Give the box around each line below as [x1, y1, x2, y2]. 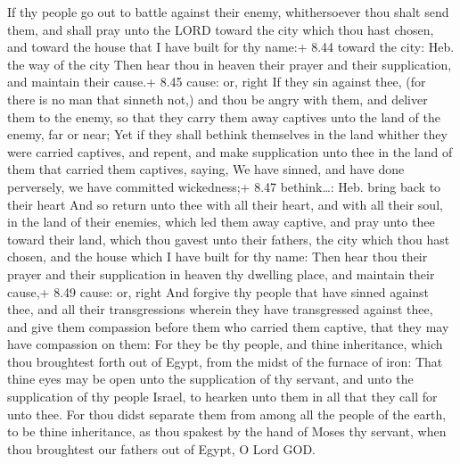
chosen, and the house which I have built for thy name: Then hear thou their [7, 247, 428, 266]
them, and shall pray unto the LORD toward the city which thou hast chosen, [7, 20, 434, 38]
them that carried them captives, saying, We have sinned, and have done [7, 160, 405, 178]
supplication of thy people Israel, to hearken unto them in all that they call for [7, 387, 438, 406]
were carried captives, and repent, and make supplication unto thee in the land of [7, 142, 453, 161]
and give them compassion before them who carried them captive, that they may [7, 317, 449, 336]
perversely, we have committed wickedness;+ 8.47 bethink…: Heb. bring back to [7, 177, 441, 195]
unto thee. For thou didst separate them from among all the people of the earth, [7, 404, 447, 423]
